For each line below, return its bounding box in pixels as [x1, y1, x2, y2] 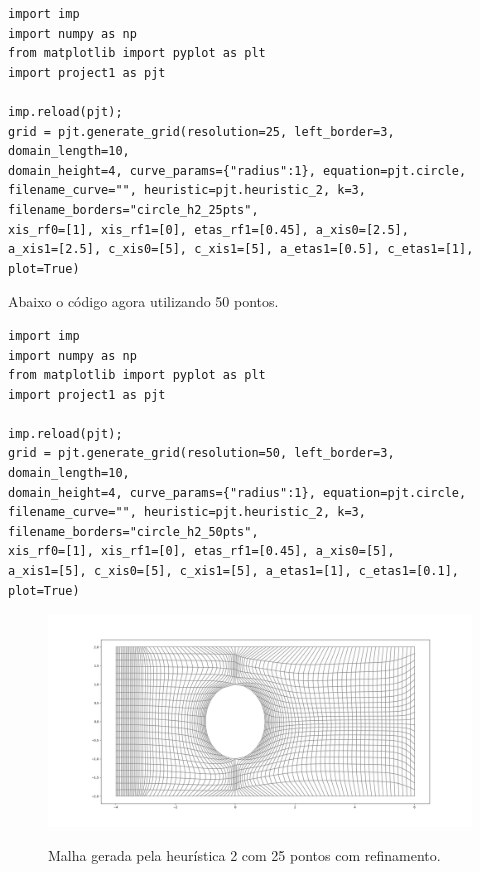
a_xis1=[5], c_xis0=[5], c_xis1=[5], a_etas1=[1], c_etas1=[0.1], [8, 564, 460, 579]
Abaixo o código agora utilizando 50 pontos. [8, 291, 279, 312]
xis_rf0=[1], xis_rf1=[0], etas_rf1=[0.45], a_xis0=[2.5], [8, 222, 409, 237]
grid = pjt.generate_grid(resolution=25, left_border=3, [8, 124, 395, 139]
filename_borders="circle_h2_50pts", [8, 524, 259, 539]
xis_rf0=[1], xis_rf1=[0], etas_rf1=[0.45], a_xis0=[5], [8, 544, 395, 559]
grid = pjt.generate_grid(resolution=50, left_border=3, [8, 446, 395, 461]
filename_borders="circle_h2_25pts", [8, 202, 259, 217]
